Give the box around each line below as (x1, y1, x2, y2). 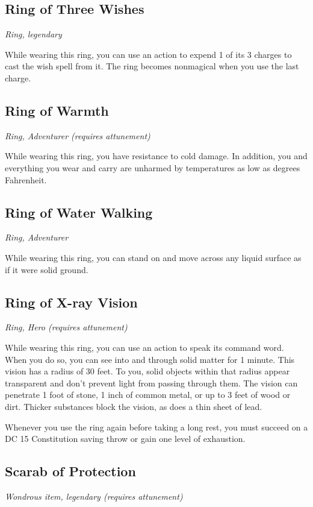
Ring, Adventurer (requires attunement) (5, 129, 150, 142)
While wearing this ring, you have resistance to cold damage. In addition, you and (5, 150, 308, 162)
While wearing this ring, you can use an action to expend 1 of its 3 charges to (5, 48, 292, 60)
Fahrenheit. (5, 173, 47, 186)
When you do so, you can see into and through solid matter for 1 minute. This (5, 353, 295, 365)
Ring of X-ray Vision (5, 292, 138, 311)
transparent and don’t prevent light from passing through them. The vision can (5, 376, 298, 389)
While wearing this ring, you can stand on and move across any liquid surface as (5, 251, 302, 263)
